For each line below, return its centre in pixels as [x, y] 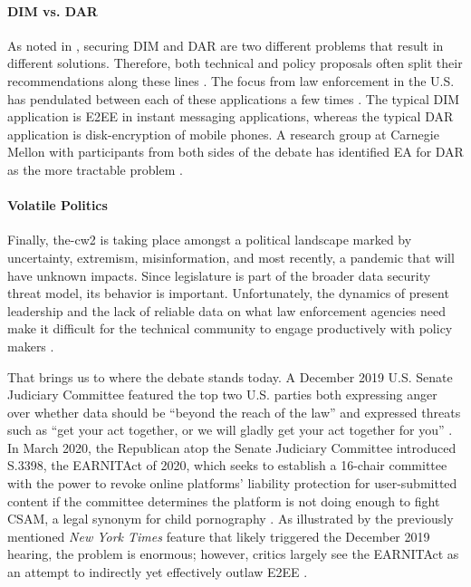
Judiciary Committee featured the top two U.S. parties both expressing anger [222, 395]
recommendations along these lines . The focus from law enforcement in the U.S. [231, 80]
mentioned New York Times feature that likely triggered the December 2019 [219, 536]
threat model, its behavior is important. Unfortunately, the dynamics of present [228, 293]
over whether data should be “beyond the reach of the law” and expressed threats [234, 412]
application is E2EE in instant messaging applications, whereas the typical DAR [231, 116]
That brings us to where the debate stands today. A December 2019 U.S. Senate [230, 376]
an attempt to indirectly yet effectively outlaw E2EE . [158, 572]
